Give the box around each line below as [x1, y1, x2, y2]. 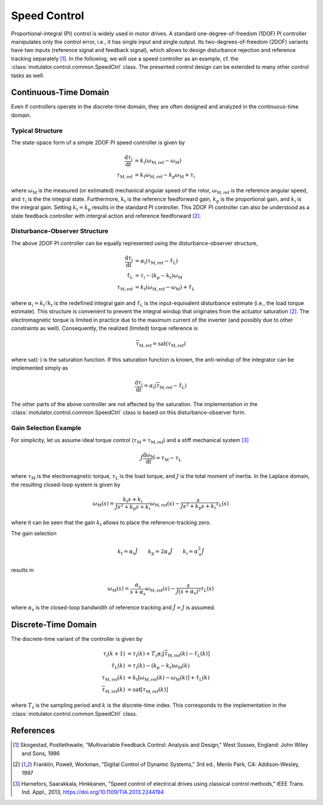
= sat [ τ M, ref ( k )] [127, 686, 169, 694]
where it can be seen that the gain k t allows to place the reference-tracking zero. [11, 519, 211, 527]
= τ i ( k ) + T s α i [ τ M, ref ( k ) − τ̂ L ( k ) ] [127, 650, 211, 659]
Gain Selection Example [11, 424, 82, 432]
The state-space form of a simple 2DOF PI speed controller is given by [11, 138, 185, 146]
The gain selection [11, 530, 57, 537]
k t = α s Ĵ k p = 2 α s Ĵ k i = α [117, 548, 199, 556]
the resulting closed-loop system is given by [11, 481, 121, 488]
